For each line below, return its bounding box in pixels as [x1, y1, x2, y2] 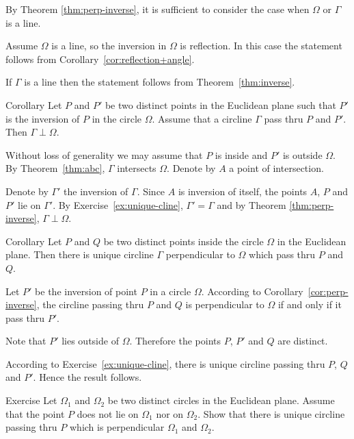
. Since [137, 184, 165, 198]
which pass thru [249, 247, 316, 262]
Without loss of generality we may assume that [5, 147, 203, 162]
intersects [117, 161, 156, 175]
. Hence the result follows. [33, 370, 142, 384]
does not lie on [77, 406, 139, 421]
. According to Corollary [201, 284, 303, 298]
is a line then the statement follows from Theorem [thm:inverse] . [24, 75, 295, 89]
